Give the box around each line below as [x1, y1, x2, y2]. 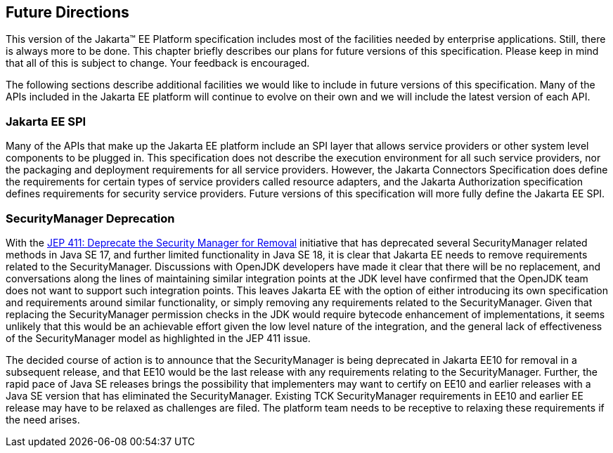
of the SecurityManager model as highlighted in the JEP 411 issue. [6, 331, 311, 344]
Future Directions [6, 4, 129, 21]
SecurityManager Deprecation [6, 211, 175, 225]
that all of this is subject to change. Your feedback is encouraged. [6, 57, 310, 70]
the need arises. [6, 413, 80, 426]
